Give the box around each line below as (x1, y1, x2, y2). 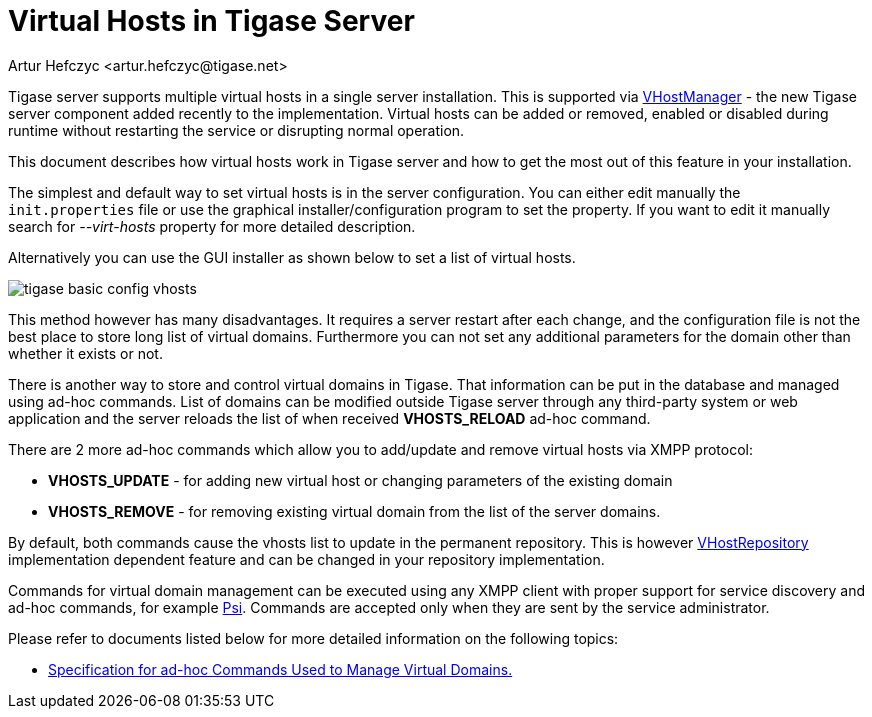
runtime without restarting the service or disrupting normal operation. (8, 121, 465, 139)
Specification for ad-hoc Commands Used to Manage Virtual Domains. (48, 660, 513, 678)
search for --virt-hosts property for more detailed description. (8, 217, 416, 235)
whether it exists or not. (8, 344, 163, 362)
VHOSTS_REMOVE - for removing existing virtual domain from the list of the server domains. (48, 502, 661, 520)
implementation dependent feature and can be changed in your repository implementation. (8, 550, 605, 568)
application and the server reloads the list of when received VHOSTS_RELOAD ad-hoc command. (8, 409, 651, 427)
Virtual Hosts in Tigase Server (8, 4, 415, 38)
